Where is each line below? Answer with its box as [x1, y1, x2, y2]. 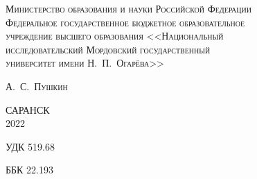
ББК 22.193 [6, 162, 53, 177]
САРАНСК [6, 102, 50, 117]
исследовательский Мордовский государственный [6, 42, 211, 56]
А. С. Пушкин [6, 78, 68, 93]
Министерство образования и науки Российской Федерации [6, 1, 251, 15]
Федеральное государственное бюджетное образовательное [6, 15, 245, 29]
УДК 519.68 [6, 139, 55, 153]
